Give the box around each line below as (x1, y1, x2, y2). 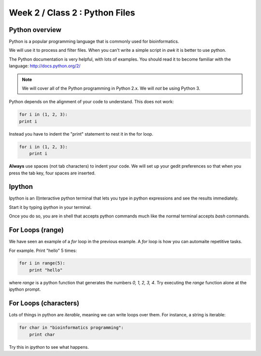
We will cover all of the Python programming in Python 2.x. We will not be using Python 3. (22, 85, 201, 92)
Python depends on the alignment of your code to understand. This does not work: (9, 99, 174, 105)
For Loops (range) (9, 226, 64, 234)
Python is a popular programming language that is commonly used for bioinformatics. (9, 39, 179, 45)
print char (29, 332, 55, 337)
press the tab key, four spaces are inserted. (9, 170, 96, 176)
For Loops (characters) (9, 299, 80, 308)
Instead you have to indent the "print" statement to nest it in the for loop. (9, 131, 153, 137)
